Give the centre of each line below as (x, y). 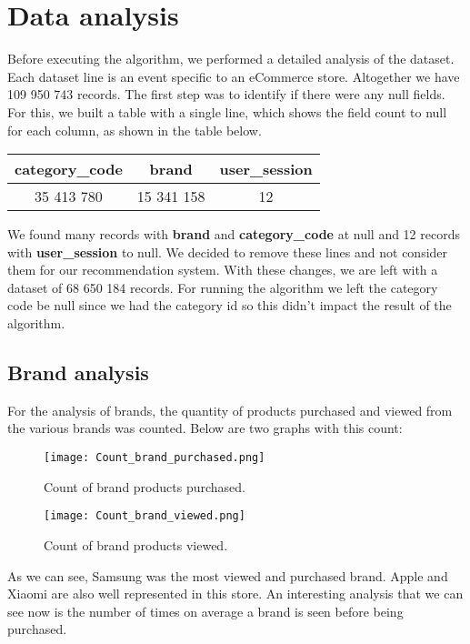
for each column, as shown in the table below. (135, 130)
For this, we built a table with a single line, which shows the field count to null (227, 111)
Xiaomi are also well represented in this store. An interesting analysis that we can (235, 594)
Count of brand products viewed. (136, 544)
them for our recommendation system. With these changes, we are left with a (223, 270)
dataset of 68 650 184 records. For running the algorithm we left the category (223, 287)
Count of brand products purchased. (145, 486)
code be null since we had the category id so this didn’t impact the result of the (230, 305)
